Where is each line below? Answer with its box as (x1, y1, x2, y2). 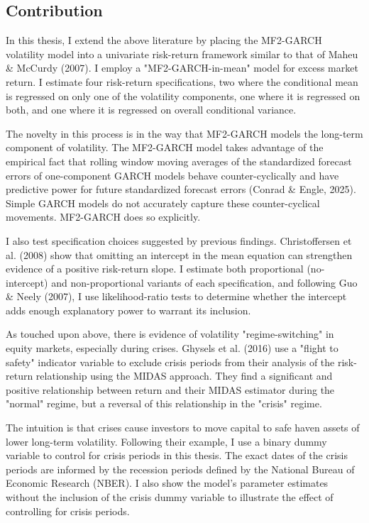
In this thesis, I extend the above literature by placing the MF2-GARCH (6, 33, 322, 48)
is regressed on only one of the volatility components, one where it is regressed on (6, 88, 360, 103)
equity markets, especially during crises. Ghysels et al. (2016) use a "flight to (6, 341, 338, 356)
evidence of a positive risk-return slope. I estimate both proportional (6, 261, 304, 276)
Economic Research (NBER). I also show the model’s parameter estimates (6, 475, 329, 490)
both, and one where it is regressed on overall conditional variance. (6, 102, 297, 117)
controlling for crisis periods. (6, 503, 130, 518)
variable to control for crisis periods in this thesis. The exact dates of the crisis (6, 448, 348, 463)
